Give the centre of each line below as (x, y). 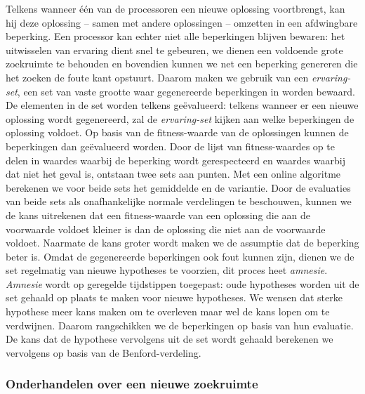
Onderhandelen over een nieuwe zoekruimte (132, 384)
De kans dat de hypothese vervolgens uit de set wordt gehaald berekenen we (170, 339)
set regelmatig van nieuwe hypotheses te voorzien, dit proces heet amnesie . (167, 270)
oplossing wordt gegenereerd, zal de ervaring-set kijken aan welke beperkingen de (180, 118)
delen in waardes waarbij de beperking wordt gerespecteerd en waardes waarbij (175, 160)
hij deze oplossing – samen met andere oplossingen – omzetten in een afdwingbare (182, 22)
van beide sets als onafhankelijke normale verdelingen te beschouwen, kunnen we (179, 201)
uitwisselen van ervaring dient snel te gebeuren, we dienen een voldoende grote (174, 50)
